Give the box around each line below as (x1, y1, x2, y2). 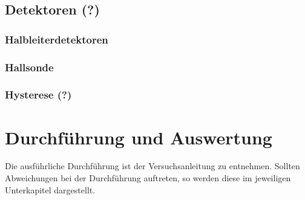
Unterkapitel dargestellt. (5, 183, 96, 196)
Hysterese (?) (5, 87, 72, 102)
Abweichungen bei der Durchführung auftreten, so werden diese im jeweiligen (5, 172, 291, 184)
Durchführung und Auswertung (5, 124, 272, 149)
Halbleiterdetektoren (5, 31, 108, 47)
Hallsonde (5, 59, 54, 74)
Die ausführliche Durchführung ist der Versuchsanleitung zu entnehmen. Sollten (5, 160, 300, 172)
